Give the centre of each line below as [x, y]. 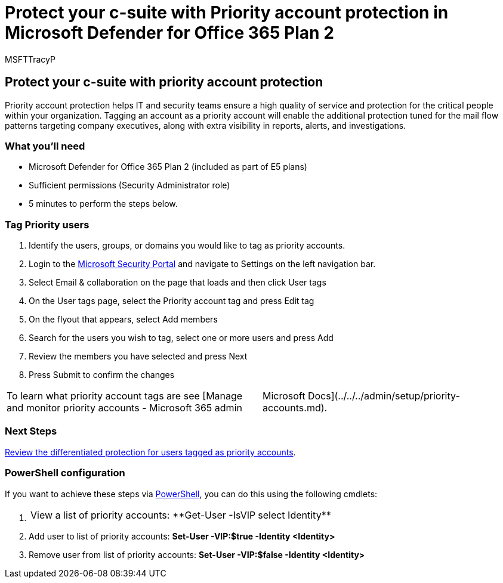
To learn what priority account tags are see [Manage [125, 396]
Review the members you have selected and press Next [138, 356]
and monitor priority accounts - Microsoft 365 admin [124, 408]
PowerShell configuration [65, 473]
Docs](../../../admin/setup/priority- [384, 396]
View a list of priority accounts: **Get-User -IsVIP [143, 515]
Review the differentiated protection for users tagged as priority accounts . [150, 452]
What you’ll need [45, 146]
